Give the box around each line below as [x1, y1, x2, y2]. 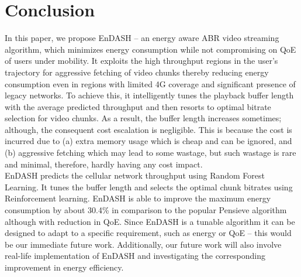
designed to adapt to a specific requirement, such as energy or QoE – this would [5, 227, 292, 239]
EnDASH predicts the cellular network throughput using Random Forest [5, 169, 265, 182]
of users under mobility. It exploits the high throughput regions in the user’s [5, 54, 278, 67]
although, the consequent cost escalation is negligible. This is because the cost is [5, 123, 292, 135]
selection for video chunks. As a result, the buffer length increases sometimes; [5, 112, 282, 124]
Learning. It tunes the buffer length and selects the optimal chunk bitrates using [5, 180, 293, 193]
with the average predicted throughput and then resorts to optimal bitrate [5, 100, 271, 112]
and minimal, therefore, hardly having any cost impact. [5, 158, 203, 170]
